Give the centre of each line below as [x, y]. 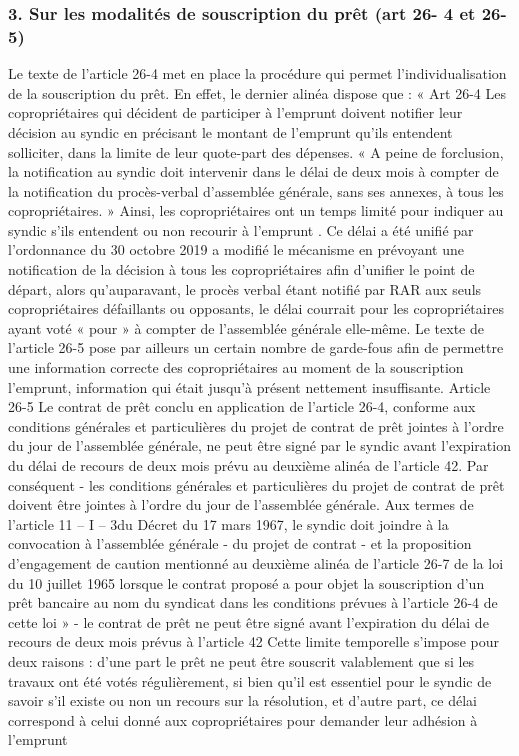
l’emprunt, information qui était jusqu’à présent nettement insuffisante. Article [249, 386]
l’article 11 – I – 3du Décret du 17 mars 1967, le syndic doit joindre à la [228, 523]
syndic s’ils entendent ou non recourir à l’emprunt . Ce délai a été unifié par [241, 229]
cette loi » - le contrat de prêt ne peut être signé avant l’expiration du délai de [248, 621]
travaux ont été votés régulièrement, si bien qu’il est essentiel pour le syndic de [250, 680]
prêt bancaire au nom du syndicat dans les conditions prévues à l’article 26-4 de [253, 602]
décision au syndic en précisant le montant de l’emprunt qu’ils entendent [230, 131]
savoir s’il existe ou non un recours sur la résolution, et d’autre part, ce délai [242, 700]
